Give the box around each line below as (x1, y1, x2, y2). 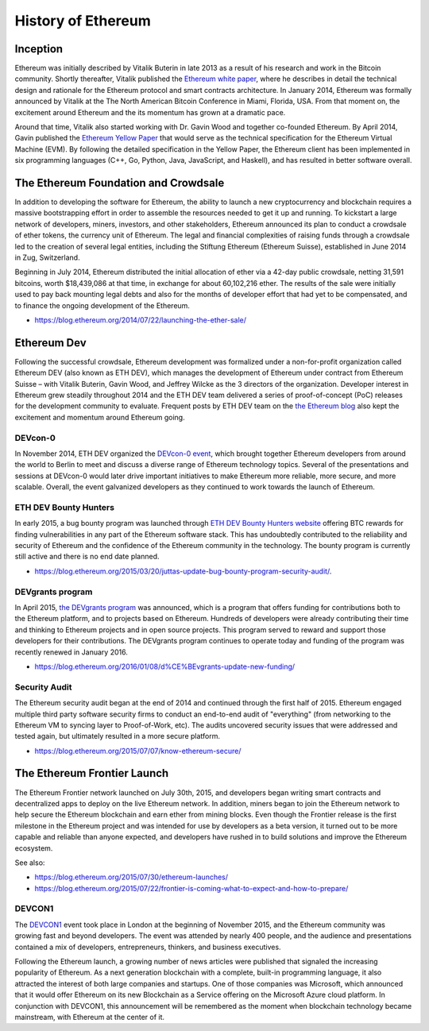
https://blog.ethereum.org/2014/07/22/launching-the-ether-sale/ (34, 315, 246, 325)
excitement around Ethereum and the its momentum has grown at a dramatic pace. (14, 107, 286, 117)
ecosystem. (14, 843, 53, 853)
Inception (14, 42, 64, 56)
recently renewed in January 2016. (14, 647, 129, 657)
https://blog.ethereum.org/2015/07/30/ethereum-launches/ (34, 872, 229, 882)
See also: (14, 858, 45, 867)
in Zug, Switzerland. (14, 253, 80, 262)
